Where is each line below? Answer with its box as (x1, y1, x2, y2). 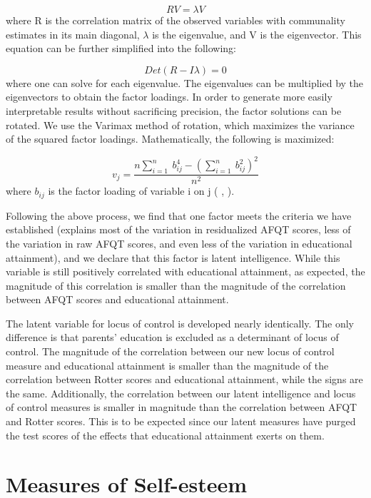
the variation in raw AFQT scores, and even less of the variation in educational (6, 235, 352, 250)
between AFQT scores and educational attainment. (6, 292, 229, 307)
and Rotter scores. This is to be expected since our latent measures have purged (6, 414, 356, 429)
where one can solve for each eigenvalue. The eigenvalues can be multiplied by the (6, 75, 364, 90)
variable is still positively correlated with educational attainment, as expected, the (6, 264, 365, 279)
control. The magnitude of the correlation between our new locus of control (6, 344, 335, 359)
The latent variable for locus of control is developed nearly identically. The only (6, 315, 354, 330)
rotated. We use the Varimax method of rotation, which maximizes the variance (6, 117, 355, 132)
